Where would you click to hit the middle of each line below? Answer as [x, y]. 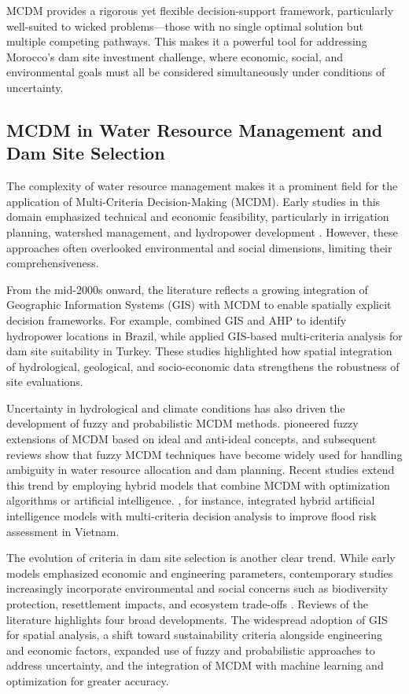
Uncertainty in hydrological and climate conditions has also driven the [176, 408]
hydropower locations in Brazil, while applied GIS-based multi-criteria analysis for [204, 335]
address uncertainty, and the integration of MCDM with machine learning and [195, 665]
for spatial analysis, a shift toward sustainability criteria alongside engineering [194, 635]
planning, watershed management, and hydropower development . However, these [202, 231]
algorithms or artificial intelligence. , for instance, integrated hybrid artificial [191, 500]
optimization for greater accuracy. [88, 680]
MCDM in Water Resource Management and [195, 129]
